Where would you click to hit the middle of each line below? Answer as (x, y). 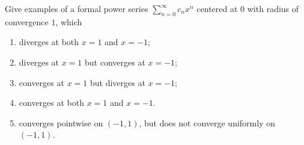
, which (69, 21)
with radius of (273, 8)
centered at (217, 8)
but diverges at (117, 82)
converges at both (52, 103)
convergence (27, 21)
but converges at (115, 62)
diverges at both (49, 42)
